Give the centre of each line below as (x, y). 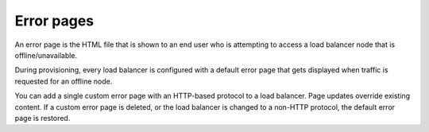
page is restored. (43, 118)
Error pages (54, 21)
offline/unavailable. (46, 55)
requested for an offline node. (64, 81)
